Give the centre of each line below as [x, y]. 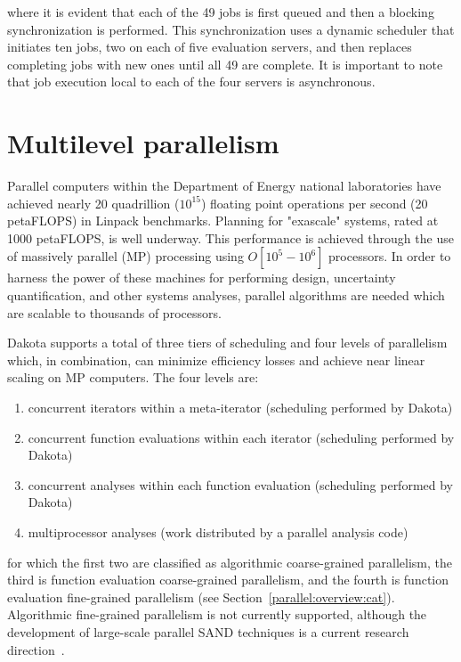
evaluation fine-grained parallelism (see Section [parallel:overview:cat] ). [201, 597]
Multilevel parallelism [143, 143]
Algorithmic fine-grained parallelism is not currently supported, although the [217, 614]
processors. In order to [390, 256]
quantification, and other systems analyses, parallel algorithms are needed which [226, 295]
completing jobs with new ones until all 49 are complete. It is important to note [225, 64]
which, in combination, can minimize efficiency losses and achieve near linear [216, 360]
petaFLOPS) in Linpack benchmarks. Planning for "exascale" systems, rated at [223, 221]
